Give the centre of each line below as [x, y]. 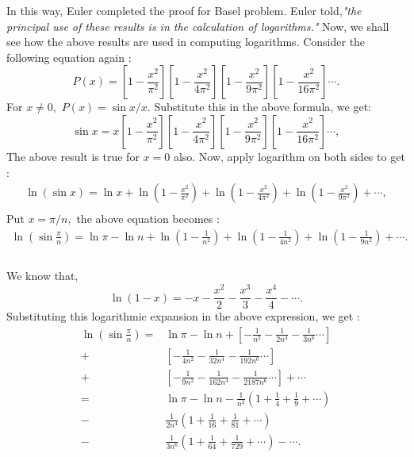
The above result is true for [73, 156]
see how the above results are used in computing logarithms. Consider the [186, 42]
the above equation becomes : [148, 219]
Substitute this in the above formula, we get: [263, 107]
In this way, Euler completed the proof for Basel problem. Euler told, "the [184, 10]
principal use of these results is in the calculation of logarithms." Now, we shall [198, 26]
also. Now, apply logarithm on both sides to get [289, 156]
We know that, [42, 276]
